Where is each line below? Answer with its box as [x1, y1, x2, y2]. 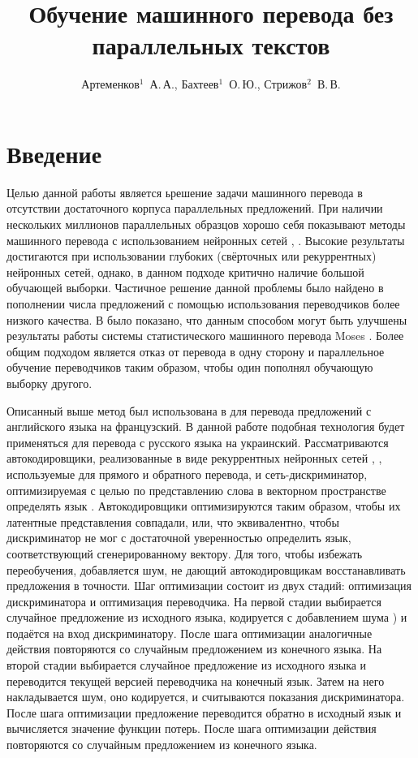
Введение [6, 136, 102, 170]
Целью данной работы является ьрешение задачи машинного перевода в [6, 183, 363, 200]
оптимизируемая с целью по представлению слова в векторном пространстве [6, 481, 386, 498]
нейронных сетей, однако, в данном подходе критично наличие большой [6, 263, 364, 280]
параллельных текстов [92, 28, 330, 62]
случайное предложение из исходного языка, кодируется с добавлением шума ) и [6, 609, 407, 626]
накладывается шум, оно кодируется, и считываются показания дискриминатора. [6, 688, 405, 705]
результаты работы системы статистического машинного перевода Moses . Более [6, 327, 404, 344]
